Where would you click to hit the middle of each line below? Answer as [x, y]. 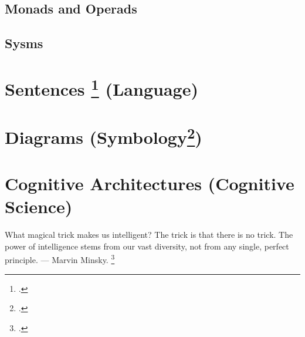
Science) [39, 206]
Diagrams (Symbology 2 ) [104, 136]
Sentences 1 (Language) [101, 87]
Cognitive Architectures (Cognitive [150, 183]
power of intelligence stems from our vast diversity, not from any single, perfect [147, 246]
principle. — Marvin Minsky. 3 [60, 259]
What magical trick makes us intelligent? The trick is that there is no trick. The [149, 235]
